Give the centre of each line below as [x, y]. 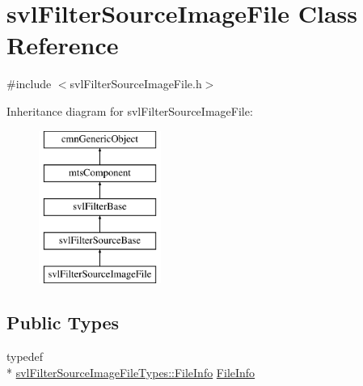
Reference [63, 45]
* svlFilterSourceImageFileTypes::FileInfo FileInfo [131, 372]
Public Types [63, 322]
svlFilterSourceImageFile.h [136, 84]
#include [29, 84]
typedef [25, 356]
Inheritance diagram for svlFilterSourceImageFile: [130, 110]
